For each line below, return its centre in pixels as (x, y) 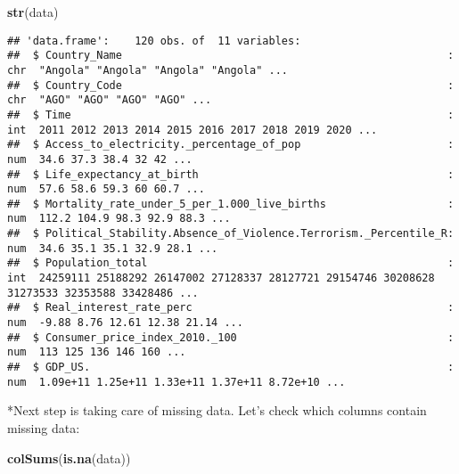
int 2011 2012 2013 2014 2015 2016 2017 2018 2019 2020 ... (193, 130)
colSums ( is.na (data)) (69, 458)
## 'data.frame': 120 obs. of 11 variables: (154, 41)
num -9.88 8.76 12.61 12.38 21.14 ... (125, 323)
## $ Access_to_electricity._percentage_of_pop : (231, 145)
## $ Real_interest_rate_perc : (231, 308)
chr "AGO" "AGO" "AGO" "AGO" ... (110, 100)
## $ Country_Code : (231, 85)
